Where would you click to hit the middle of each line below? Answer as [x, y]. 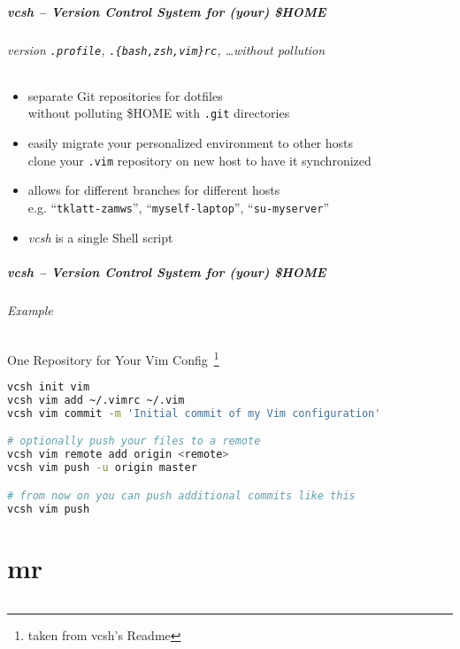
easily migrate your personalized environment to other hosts [191, 143]
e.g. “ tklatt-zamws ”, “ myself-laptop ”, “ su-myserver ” [178, 207]
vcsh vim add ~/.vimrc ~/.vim [96, 401]
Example [30, 309]
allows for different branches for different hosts [154, 190]
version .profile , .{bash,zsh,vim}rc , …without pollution [166, 49]
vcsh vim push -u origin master [102, 468]
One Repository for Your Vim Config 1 [113, 358]
